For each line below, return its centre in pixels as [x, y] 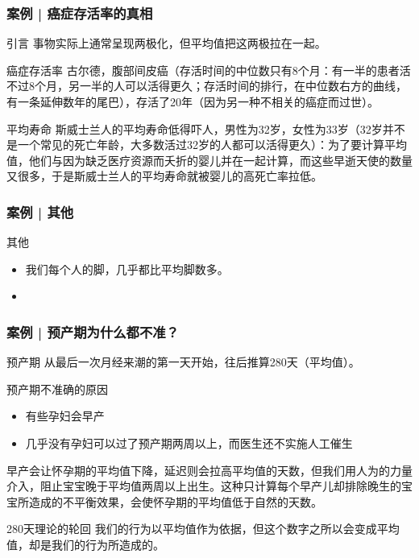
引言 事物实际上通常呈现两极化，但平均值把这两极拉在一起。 [166, 43]
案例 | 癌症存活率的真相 [80, 12]
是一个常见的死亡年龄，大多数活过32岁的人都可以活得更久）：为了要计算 [195, 145]
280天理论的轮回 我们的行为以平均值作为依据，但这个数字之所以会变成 [192, 529]
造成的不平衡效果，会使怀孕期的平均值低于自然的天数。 [175, 501]
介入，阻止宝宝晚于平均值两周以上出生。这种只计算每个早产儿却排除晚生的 [204, 486]
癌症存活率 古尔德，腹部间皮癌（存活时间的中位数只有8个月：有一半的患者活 [209, 70]
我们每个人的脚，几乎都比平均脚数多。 [127, 269]
